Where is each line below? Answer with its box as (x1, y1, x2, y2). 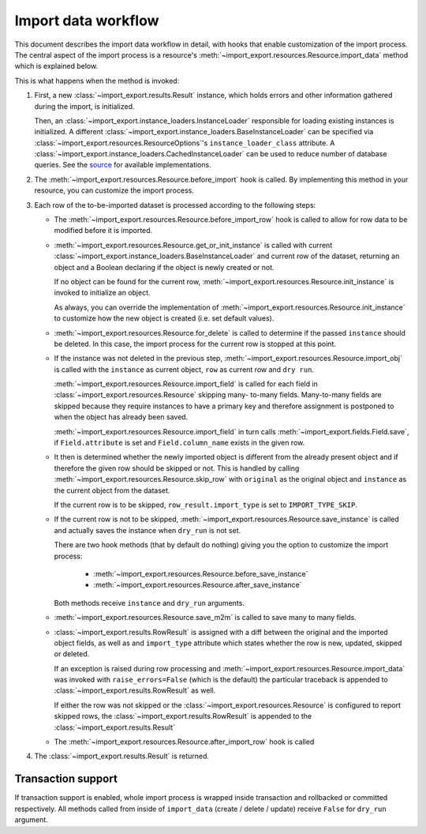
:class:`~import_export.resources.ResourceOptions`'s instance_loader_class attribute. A (34, 138, 335, 148)
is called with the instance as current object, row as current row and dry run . (54, 364, 315, 374)
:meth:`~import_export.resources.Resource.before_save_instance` (93, 569, 308, 578)
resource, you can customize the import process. (34, 186, 195, 195)
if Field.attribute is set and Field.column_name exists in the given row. (54, 438, 305, 448)
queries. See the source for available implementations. (34, 160, 212, 170)
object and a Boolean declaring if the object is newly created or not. (54, 262, 275, 272)
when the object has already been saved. (54, 412, 189, 422)
